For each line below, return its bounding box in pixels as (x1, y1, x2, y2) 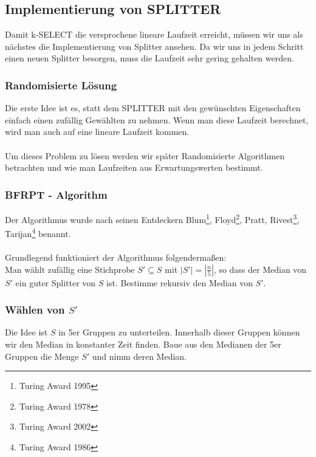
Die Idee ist (5, 326, 48, 338)
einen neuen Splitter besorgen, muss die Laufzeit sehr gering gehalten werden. (5, 52, 294, 64)
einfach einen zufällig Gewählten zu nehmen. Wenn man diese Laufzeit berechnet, (5, 113, 309, 126)
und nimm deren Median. (92, 349, 187, 362)
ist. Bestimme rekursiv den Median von (106, 276, 253, 289)
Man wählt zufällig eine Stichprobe (5, 263, 135, 275)
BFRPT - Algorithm (5, 187, 108, 202)
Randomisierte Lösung (5, 77, 117, 92)
